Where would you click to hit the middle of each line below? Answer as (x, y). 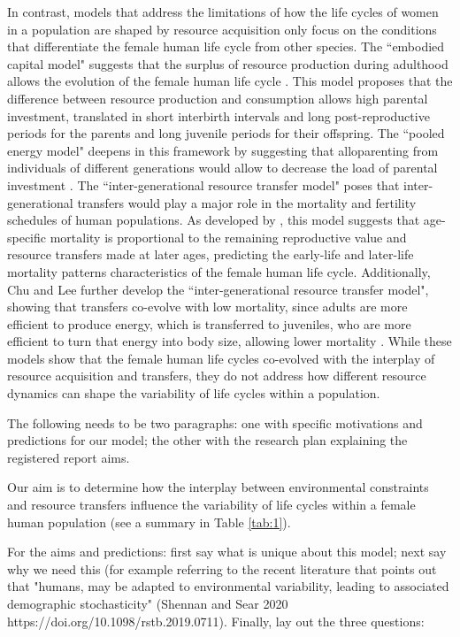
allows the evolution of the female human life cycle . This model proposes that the (230, 81)
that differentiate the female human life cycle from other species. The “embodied (226, 46)
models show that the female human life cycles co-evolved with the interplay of (221, 358)
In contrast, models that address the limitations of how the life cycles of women (223, 12)
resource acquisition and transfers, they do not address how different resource (217, 376)
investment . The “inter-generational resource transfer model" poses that (203, 184)
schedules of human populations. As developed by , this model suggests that (214, 220)
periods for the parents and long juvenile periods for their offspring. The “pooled (226, 133)
